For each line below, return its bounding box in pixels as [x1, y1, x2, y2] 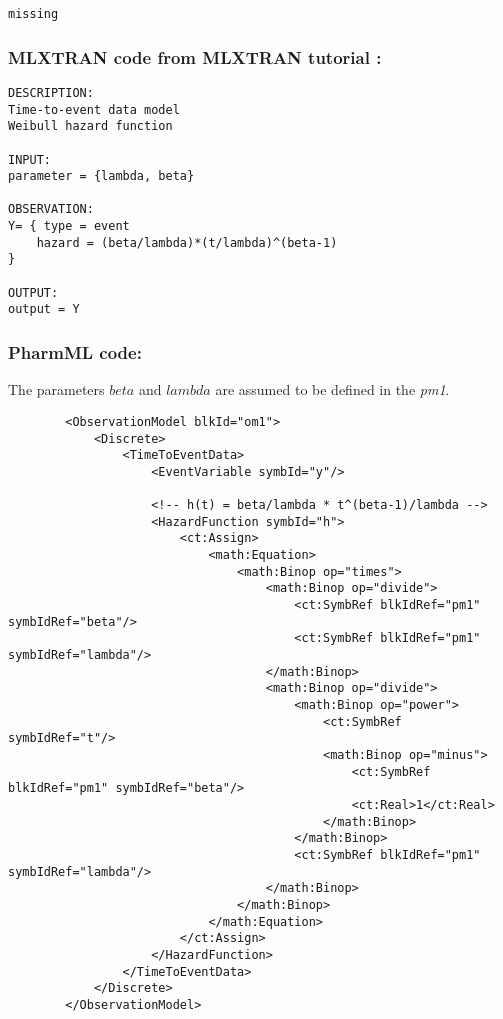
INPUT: [8, 152, 51, 167]
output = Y [8, 302, 80, 317]
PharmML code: [8, 339, 142, 364]
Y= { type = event [8, 219, 130, 234]
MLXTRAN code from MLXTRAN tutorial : [8, 44, 382, 69]
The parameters [8, 379, 105, 400]
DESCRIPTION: [8, 85, 94, 100]
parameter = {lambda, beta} [8, 169, 195, 184]
